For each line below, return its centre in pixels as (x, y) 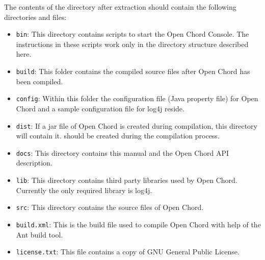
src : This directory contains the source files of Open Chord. (110, 207)
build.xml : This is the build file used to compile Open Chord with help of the (138, 224)
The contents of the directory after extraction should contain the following (120, 7)
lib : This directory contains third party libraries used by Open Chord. (127, 180)
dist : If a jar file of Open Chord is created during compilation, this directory (137, 125)
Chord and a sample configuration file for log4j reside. (100, 108)
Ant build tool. (39, 234)
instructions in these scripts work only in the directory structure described (132, 44)
